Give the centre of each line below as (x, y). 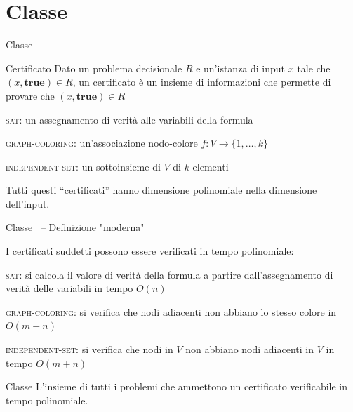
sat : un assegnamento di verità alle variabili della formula (129, 119)
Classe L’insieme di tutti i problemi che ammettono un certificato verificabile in (177, 386)
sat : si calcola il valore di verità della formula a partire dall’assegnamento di (169, 274)
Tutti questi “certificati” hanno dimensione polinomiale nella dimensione (161, 190)
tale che (314, 68)
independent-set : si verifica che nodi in (89, 349)
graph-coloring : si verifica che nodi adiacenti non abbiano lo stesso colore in (171, 311)
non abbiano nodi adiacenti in (250, 349)
